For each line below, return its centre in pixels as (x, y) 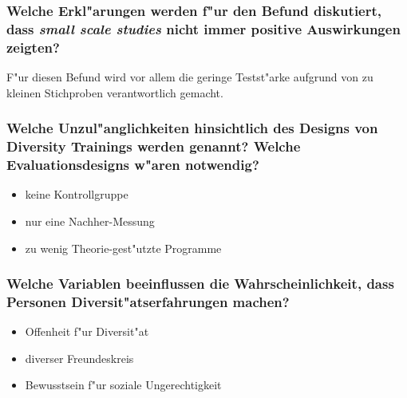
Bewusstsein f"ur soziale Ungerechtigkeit (123, 385)
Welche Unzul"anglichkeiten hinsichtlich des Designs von (192, 128)
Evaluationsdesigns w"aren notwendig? (133, 165)
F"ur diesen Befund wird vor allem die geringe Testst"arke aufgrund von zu (190, 77)
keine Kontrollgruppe (77, 194)
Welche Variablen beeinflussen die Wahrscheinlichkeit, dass (200, 284)
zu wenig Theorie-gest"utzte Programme (123, 248)
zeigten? (33, 47)
